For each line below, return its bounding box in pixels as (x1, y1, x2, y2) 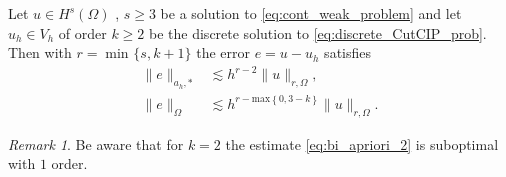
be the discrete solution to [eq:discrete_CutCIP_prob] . (149, 22, 487, 43)
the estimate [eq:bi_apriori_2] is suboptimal (225, 133, 499, 154)
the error (196, 42, 250, 63)
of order (58, 22, 107, 43)
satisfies (324, 42, 372, 63)
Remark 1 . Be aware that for (8, 133, 184, 154)
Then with (8, 42, 72, 63)
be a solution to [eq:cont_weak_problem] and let (160, 3, 462, 23)
